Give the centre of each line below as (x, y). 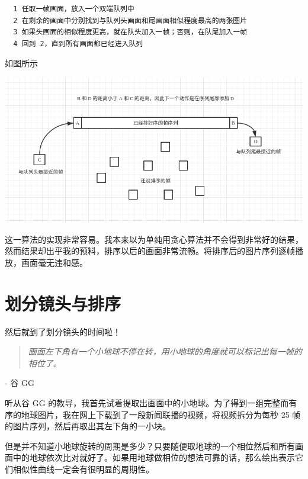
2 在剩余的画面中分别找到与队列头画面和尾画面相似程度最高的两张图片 (130, 20)
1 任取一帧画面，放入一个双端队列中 (74, 9)
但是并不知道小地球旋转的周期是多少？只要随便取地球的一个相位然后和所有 (150, 446)
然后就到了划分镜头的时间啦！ (63, 331)
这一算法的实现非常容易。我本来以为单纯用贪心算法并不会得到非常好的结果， (154, 239)
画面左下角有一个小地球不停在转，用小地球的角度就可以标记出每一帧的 (165, 351)
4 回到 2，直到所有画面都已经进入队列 (78, 44)
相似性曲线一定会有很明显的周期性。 (83, 469)
